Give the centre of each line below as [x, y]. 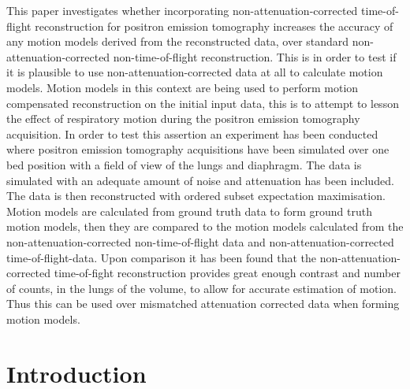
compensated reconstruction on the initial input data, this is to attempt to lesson [203, 103]
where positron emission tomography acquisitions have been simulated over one [198, 149]
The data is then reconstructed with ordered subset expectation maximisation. [196, 196]
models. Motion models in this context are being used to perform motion [183, 87]
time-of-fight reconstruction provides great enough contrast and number [227, 273]
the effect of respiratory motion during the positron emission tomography [183, 119]
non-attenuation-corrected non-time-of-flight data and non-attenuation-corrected [200, 241]
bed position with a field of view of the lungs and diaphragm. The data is [184, 164]
